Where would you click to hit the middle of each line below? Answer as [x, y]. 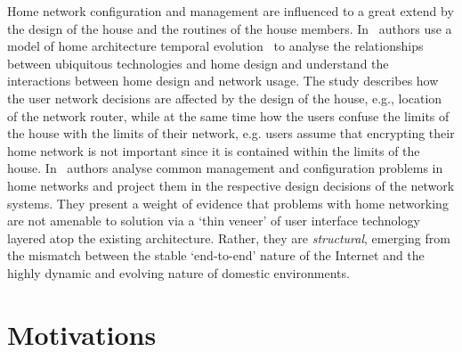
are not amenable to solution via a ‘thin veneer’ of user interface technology [214, 221]
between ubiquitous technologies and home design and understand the [198, 63]
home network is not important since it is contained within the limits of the [214, 150]
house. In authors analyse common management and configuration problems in [225, 168]
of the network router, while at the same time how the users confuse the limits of [228, 115]
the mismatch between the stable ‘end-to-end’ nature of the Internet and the [216, 255]
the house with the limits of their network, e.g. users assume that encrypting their [231, 133]
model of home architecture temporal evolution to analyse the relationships [215, 46]
